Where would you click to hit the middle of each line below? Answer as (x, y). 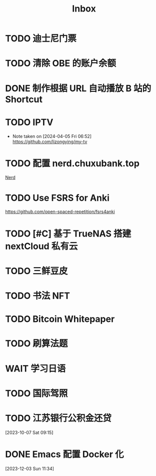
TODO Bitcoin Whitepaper (60, 319)
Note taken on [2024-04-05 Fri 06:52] (52, 136)
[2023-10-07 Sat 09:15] (29, 432)
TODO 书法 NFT (37, 295)
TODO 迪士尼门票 (41, 39)
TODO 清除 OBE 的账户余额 (61, 64)
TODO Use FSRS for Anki (57, 198)
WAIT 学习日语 (35, 368)
